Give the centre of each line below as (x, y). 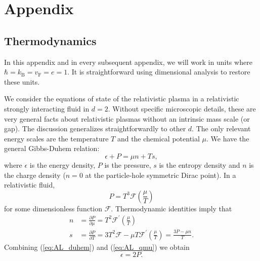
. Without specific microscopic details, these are (182, 108)
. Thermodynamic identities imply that (171, 208)
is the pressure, (128, 164)
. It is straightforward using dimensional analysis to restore (159, 72)
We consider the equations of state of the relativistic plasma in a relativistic (122, 99)
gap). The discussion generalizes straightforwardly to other (95, 128)
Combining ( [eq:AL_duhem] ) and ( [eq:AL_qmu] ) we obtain (97, 247)
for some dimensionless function (53, 208)
